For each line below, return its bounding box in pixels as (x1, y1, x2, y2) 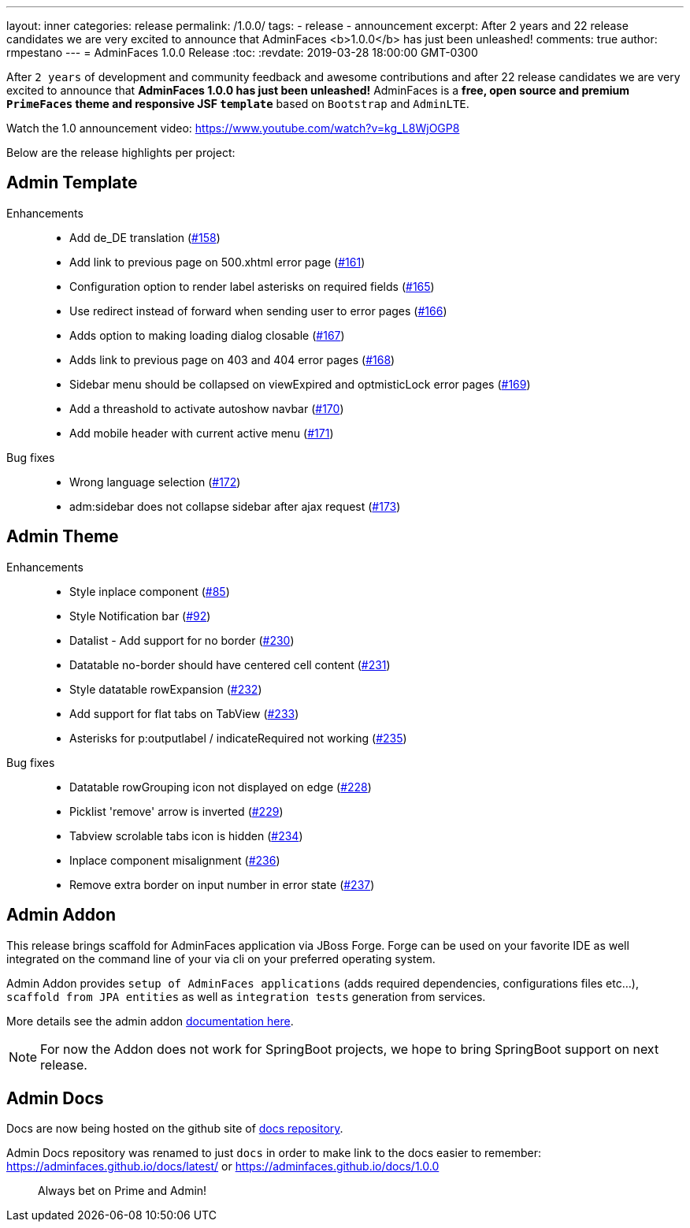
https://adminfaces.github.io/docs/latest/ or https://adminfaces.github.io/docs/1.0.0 (6, 1159, 440, 1174)
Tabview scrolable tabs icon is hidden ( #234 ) (69, 828, 303, 843)
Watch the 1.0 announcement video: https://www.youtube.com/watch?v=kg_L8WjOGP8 (6, 121, 460, 135)
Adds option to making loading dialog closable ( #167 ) (69, 328, 345, 342)
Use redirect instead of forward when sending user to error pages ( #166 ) (69, 303, 447, 318)
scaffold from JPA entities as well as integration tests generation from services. (6, 989, 486, 1003)
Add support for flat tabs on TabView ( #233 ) (69, 706, 299, 720)
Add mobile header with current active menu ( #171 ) (69, 426, 334, 440)
